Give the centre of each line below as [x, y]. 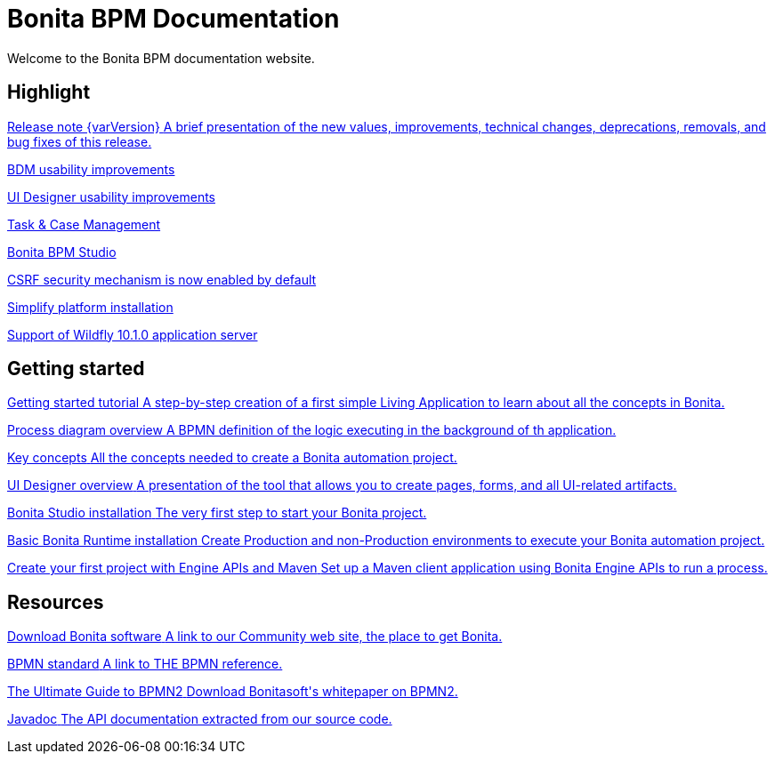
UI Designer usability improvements [111, 196]
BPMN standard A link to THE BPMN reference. [145, 664]
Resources [56, 602]
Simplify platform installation [90, 307]
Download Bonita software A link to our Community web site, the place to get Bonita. [255, 637]
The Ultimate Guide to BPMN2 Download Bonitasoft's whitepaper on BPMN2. [233, 692]
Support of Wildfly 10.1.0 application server [133, 334]
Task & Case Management [84, 224]
